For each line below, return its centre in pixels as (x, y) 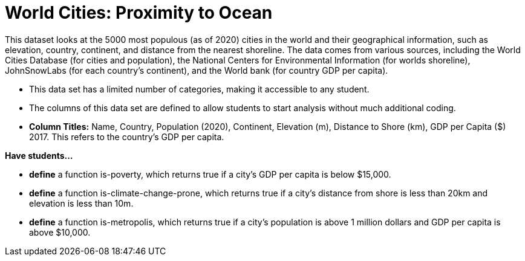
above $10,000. (60, 232)
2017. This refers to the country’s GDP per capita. (127, 137)
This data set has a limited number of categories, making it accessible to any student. (199, 89)
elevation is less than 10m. (81, 203)
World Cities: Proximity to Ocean (139, 13)
